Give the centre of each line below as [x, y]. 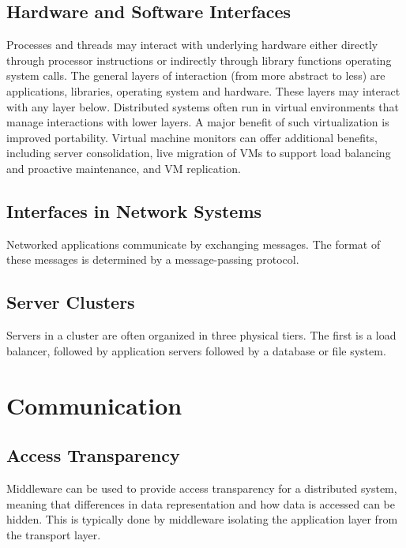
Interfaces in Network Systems [134, 210]
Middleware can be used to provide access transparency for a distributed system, [202, 488]
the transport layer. [54, 534]
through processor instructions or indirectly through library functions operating [199, 60]
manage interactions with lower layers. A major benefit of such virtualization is [198, 122]
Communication [94, 405]
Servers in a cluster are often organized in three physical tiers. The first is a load [201, 335]
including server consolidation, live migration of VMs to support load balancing [199, 153]
